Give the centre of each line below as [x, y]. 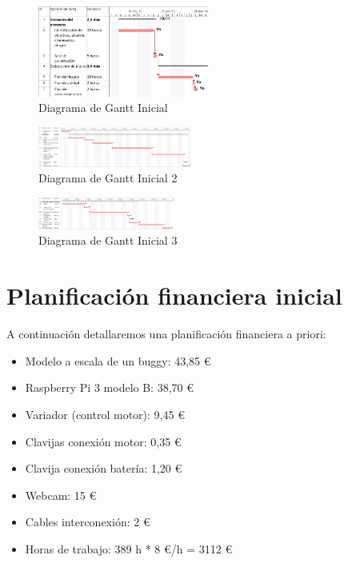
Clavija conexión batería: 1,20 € [104, 468]
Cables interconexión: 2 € [88, 522]
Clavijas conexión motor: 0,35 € [103, 441]
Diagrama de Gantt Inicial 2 [108, 178]
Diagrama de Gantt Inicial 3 [108, 240]
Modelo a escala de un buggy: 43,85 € [118, 360]
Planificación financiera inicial [174, 295]
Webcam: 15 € [61, 495]
